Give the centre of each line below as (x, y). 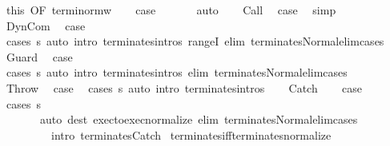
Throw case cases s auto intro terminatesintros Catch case (184, 87)
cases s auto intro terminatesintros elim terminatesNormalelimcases (177, 72)
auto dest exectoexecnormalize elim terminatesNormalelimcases (199, 119)
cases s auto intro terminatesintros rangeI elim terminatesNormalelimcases (195, 41)
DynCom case (46, 25)
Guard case (39, 56)
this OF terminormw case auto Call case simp (171, 10)
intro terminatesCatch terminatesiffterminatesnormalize (191, 134)
